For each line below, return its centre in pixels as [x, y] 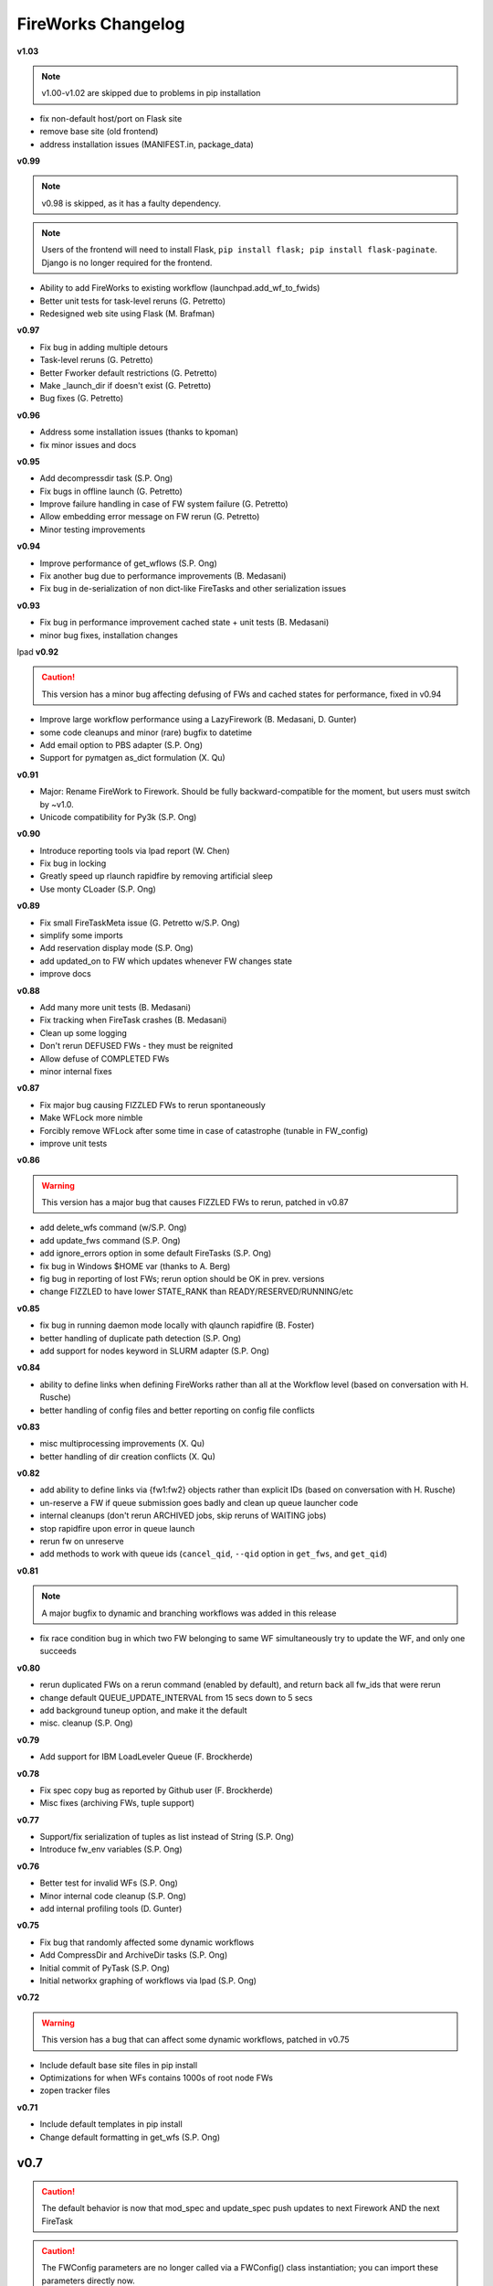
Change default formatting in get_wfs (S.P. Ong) [130, 2137]
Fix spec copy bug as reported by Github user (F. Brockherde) [157, 1790]
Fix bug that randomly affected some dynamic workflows [147, 1942]
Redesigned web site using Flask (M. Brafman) [127, 314]
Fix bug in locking [73, 863]
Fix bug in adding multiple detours [104, 347]
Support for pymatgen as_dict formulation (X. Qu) [132, 758]
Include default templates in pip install [111, 2124]
